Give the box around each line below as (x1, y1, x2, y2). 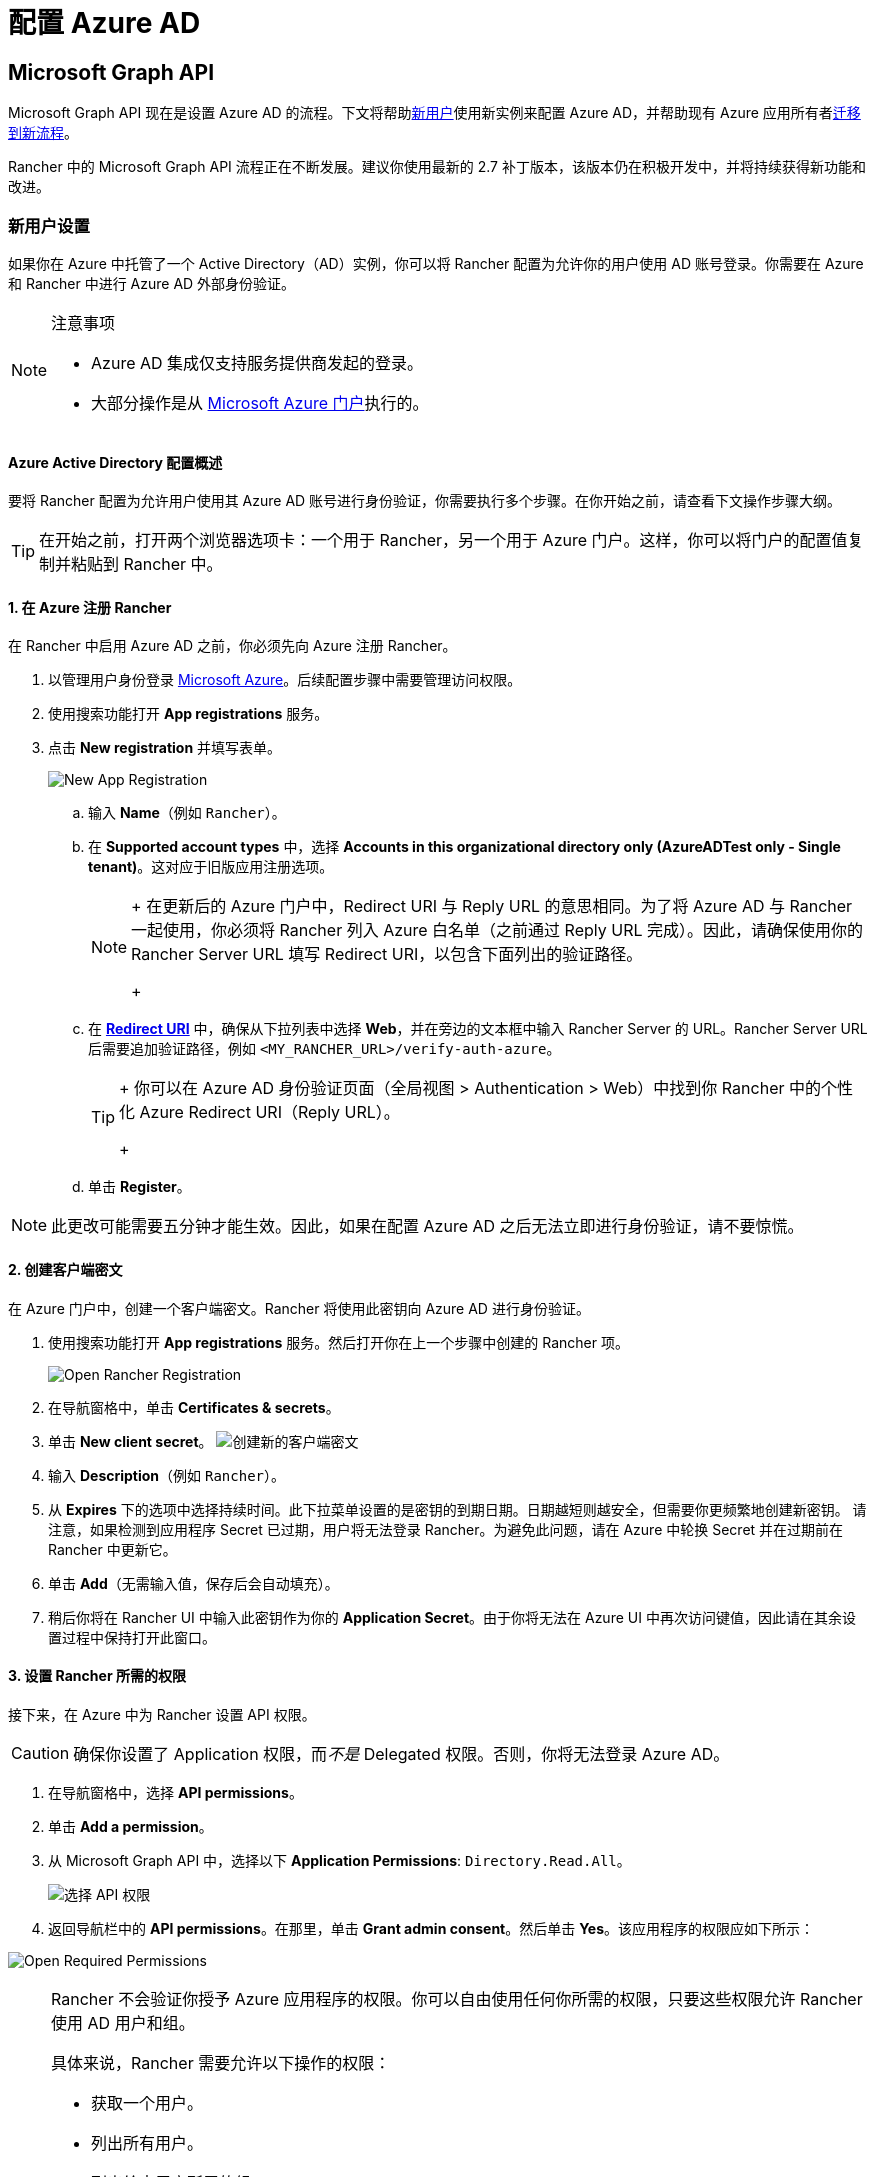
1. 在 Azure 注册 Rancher (8, 598, 172, 616)
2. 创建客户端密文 (8, 1260, 123, 1278)
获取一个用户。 (91, 2092, 204, 2113)
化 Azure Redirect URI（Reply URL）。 (119, 1102, 400, 1123)
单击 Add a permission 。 (48, 1817, 213, 1835)
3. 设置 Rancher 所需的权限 (8, 1667, 186, 1685)
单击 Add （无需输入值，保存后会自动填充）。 (48, 1574, 339, 1592)
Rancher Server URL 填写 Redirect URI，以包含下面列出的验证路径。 (131, 944, 643, 965)
